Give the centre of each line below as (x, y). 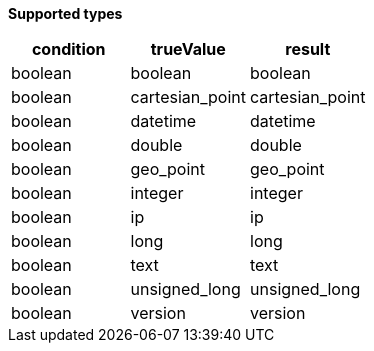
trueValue (188, 49)
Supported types (65, 13)
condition (68, 49)
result (308, 49)
